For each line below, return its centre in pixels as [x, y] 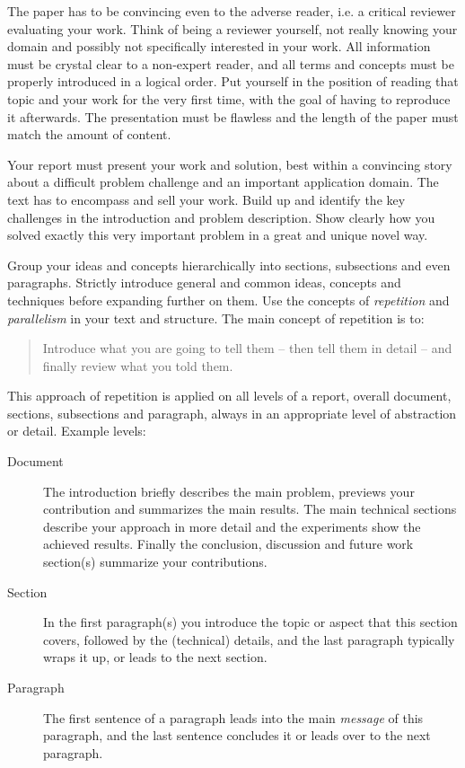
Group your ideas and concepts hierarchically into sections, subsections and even [229, 265]
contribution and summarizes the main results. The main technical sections [250, 509]
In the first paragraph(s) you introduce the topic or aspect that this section [250, 622]
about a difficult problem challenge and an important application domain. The [223, 182]
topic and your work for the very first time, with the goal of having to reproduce [229, 98]
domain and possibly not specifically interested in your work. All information [219, 46]
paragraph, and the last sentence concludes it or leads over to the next [237, 735]
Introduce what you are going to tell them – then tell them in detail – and [247, 348]
